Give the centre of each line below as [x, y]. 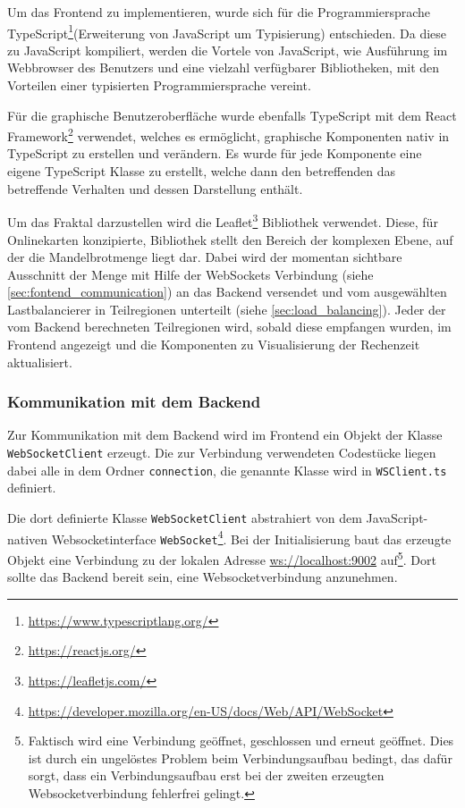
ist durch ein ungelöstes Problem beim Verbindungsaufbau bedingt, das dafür [240, 757]
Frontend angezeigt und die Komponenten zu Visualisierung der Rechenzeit [214, 345]
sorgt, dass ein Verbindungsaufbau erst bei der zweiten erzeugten [206, 775]
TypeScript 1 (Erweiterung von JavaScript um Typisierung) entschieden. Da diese [227, 31]
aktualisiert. [40, 362]
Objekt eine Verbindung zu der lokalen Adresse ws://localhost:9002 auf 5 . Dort [222, 558]
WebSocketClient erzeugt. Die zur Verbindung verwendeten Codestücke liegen [222, 453]
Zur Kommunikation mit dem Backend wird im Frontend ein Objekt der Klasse [225, 435]
